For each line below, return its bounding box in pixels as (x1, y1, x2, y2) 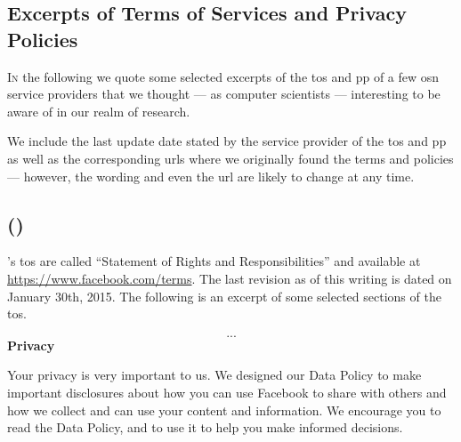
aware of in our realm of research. (7, 101, 190, 120)
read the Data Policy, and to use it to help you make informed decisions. (7, 418, 403, 437)
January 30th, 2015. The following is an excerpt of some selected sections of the (7, 286, 441, 305)
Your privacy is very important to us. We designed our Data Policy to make (7, 366, 422, 384)
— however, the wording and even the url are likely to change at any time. (7, 166, 415, 185)
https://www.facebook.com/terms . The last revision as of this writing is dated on (7, 269, 452, 287)
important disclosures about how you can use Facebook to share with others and (7, 382, 447, 401)
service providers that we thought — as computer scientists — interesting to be (7, 84, 441, 103)
